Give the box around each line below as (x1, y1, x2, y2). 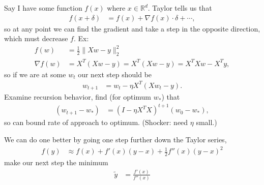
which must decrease (4, 33, 68, 44)
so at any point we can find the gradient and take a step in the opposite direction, (4, 23, 260, 34)
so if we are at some (4, 69, 66, 79)
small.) (196, 117, 217, 128)
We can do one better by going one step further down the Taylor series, (4, 134, 227, 144)
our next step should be (78, 69, 152, 79)
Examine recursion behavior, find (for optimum (4, 91, 152, 102)
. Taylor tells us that (148, 3, 212, 13)
